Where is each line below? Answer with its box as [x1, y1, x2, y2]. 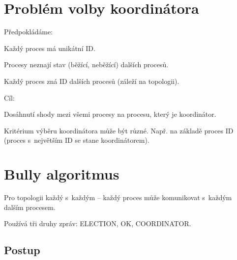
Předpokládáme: [4, 26, 53, 37]
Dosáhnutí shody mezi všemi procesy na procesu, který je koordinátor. [4, 109, 216, 119]
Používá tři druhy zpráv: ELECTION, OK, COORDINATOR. [4, 218, 191, 229]
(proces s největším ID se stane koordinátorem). [4, 135, 149, 145]
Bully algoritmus [4, 164, 119, 184]
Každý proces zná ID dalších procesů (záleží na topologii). [4, 76, 179, 86]
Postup [4, 242, 40, 258]
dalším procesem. [4, 202, 56, 212]
